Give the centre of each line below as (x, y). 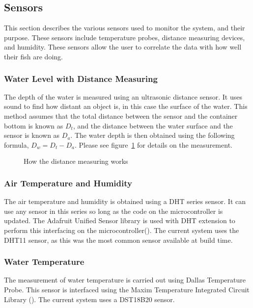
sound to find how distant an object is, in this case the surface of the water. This (126, 106)
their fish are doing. (33, 56)
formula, (16, 144)
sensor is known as (32, 135)
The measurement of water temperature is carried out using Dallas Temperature (125, 280)
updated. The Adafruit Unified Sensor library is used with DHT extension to (120, 220)
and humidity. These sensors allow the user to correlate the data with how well (123, 47)
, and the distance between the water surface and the (153, 125)
